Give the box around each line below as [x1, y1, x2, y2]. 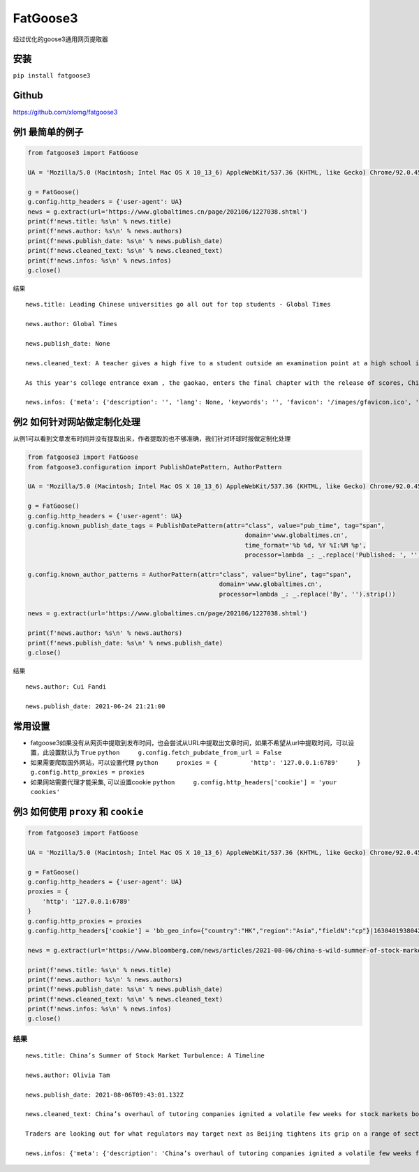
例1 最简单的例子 [13, 126, 84, 138]
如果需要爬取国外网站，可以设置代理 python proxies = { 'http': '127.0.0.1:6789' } [30, 758, 361, 766]
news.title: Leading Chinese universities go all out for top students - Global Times [25, 300, 331, 309]
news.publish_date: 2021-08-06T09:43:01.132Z [25, 1090, 184, 1099]
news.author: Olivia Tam [25, 1071, 110, 1079]
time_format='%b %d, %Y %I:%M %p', [244, 541, 367, 549]
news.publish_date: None [25, 339, 110, 347]
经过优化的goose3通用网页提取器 [13, 35, 108, 43]
